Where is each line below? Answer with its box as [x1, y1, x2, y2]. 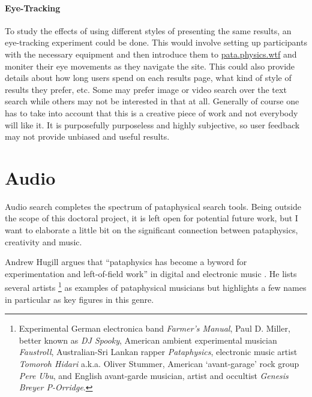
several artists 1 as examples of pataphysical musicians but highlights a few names [5, 279, 307, 294]
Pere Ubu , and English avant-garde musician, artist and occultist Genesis [19, 369, 289, 381]
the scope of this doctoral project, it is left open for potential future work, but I [5, 212, 298, 224]
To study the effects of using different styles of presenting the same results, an [5, 24, 292, 37]
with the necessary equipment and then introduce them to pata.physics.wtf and [5, 47, 297, 60]
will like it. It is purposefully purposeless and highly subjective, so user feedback [5, 118, 300, 131]
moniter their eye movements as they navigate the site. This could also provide [5, 59, 295, 72]
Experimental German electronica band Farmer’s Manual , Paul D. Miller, [19, 322, 290, 335]
